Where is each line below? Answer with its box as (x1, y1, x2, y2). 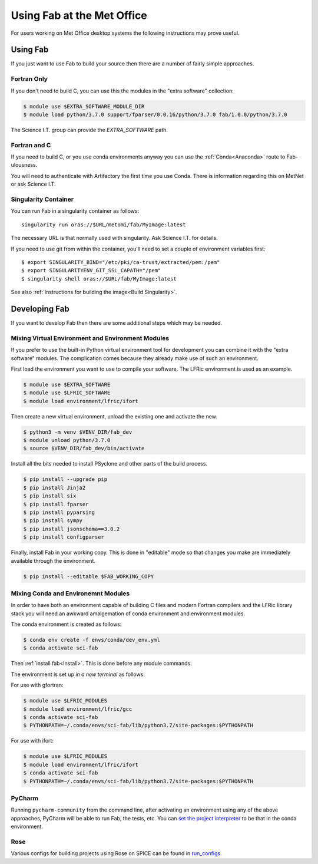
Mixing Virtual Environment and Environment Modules (11, 334, 170, 342)
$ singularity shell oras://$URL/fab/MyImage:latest (21, 275, 177, 282)
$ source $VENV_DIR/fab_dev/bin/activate (23, 445, 145, 452)
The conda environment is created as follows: (11, 621, 122, 628)
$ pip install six (23, 493, 77, 499)
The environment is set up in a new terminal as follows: (11, 671, 145, 678)
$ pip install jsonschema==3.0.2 (23, 525, 120, 532)
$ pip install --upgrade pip (23, 476, 108, 483)
